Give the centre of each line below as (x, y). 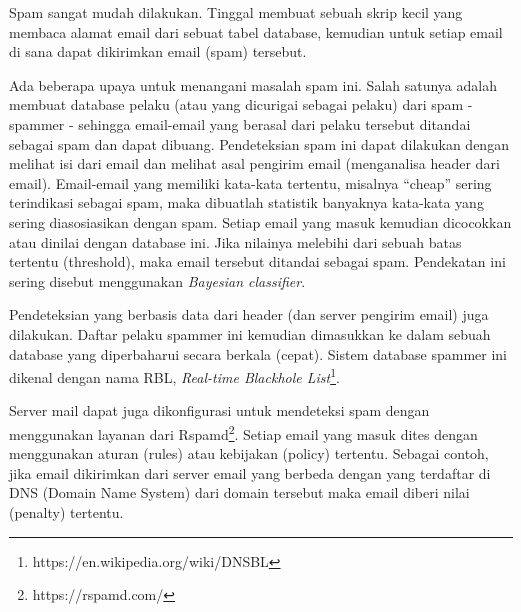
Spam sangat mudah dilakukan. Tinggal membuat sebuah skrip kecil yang (236, 12)
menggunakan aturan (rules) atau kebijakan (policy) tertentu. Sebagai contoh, (249, 453)
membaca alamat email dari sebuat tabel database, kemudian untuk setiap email (256, 31)
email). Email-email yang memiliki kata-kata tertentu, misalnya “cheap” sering (250, 182)
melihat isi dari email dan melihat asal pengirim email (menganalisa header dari (254, 163)
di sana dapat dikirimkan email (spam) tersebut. (158, 51)
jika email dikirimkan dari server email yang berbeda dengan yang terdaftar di (250, 472)
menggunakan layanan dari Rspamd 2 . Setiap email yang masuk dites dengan (243, 432)
